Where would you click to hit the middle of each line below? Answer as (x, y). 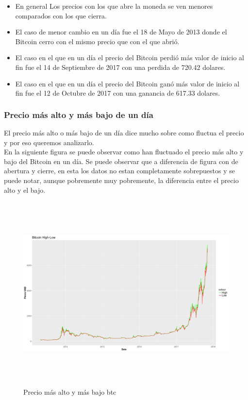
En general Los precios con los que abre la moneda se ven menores (114, 6)
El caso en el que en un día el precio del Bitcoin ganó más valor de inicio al (127, 83)
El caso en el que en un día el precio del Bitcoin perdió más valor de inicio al (130, 58)
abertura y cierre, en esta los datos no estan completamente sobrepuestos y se (119, 171)
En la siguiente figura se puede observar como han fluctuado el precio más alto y (124, 152)
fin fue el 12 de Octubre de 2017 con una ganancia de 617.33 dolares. (118, 93)
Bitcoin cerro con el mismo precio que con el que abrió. (97, 41)
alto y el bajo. (25, 190)
